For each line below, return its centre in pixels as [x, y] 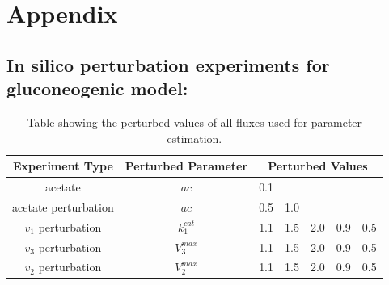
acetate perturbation [63, 206]
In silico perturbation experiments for [168, 64]
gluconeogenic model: [97, 88]
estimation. [194, 138]
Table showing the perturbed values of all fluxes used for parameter [194, 122]
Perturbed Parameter [186, 166]
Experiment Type [63, 166]
